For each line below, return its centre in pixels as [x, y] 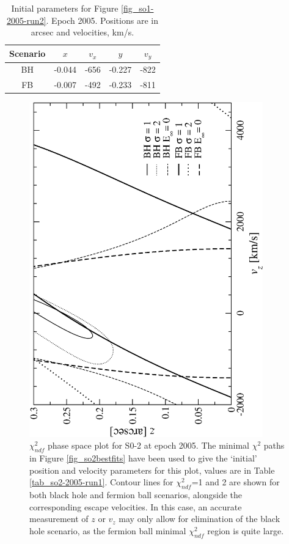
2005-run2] [26, 20]
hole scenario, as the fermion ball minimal [108, 530]
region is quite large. [246, 530]
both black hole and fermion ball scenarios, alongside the [136, 495]
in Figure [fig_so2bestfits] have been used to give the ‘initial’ [143, 458]
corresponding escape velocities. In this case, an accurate [136, 506]
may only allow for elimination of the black [199, 519]
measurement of [59, 519]
